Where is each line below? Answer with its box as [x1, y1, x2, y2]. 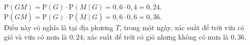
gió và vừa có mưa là [4, 32, 67, 42]
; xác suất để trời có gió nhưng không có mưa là [83, 32, 229, 42]
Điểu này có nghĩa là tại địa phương [4, 22, 113, 32]
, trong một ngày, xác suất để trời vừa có [119, 22, 245, 32]
